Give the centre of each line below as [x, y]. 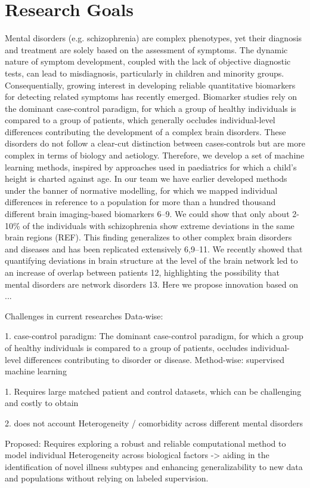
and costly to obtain [42, 403]
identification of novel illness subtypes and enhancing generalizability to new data [154, 466]
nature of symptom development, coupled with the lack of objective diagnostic [148, 61]
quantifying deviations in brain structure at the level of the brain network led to [151, 260]
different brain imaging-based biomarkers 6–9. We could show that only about [147, 214]
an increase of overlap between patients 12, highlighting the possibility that [142, 272]
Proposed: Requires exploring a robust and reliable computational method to [145, 443]
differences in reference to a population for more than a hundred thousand [140, 202]
